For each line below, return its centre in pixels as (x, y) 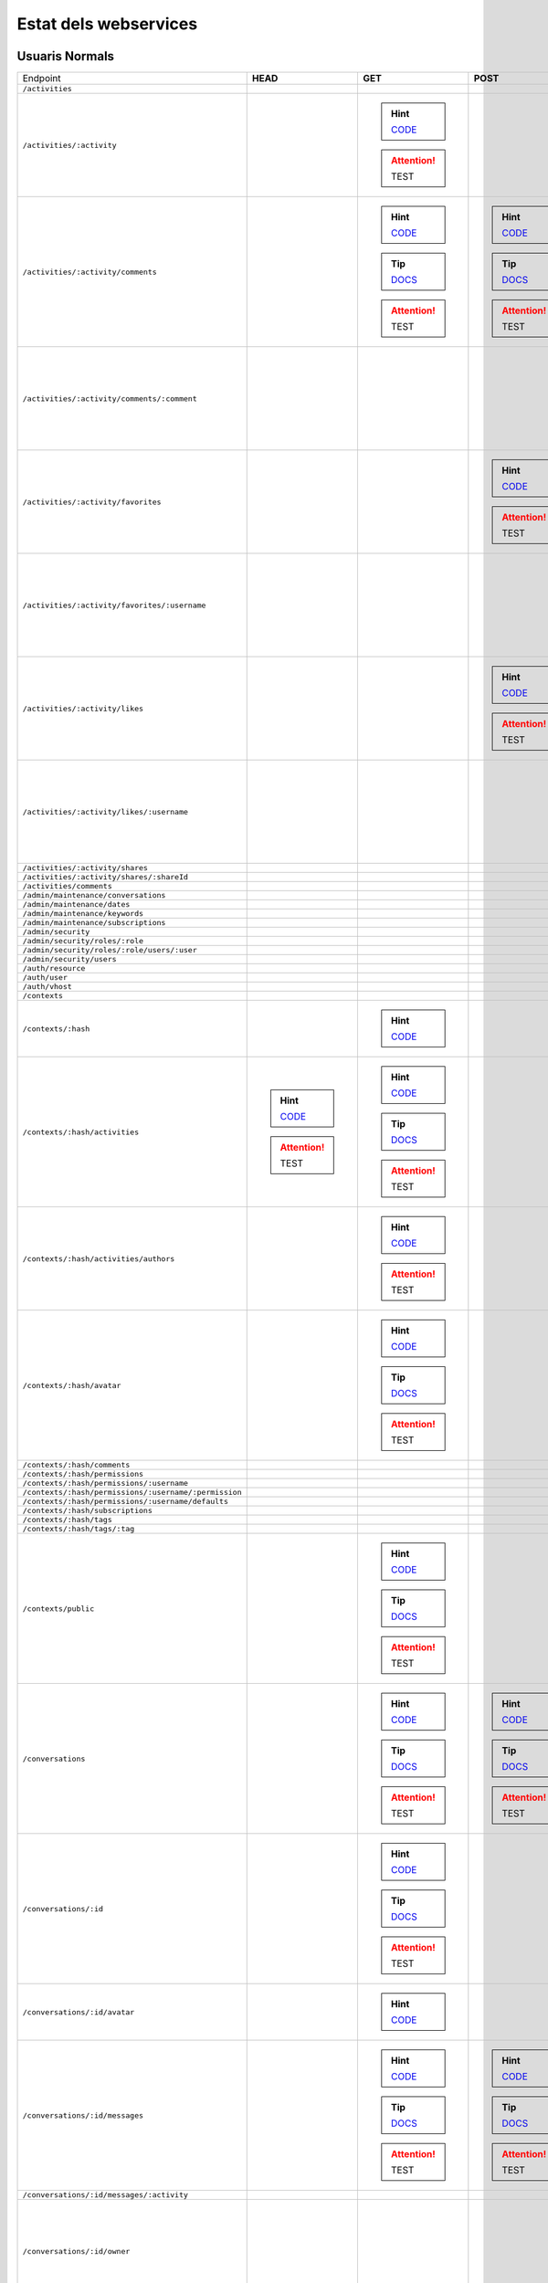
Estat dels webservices (107, 24)
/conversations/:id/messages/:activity (105, 2195)
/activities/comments (68, 886)
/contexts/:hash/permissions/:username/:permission (132, 1493)
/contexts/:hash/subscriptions (87, 1511)
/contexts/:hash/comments (76, 1465)
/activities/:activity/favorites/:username (114, 605)
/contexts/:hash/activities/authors (99, 1259)
